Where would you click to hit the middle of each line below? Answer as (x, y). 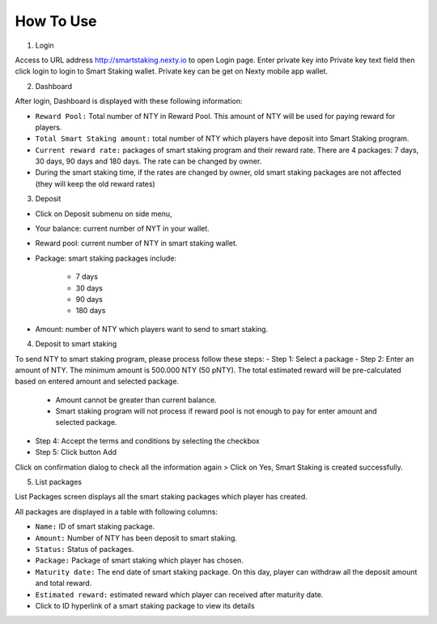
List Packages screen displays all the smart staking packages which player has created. (161, 497)
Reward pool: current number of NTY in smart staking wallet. (136, 244)
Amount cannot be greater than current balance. (136, 400)
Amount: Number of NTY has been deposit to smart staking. (136, 537)
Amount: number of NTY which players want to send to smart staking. (152, 329)
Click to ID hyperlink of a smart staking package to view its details (145, 605)
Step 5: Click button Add (76, 452)
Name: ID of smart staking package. (95, 527)
